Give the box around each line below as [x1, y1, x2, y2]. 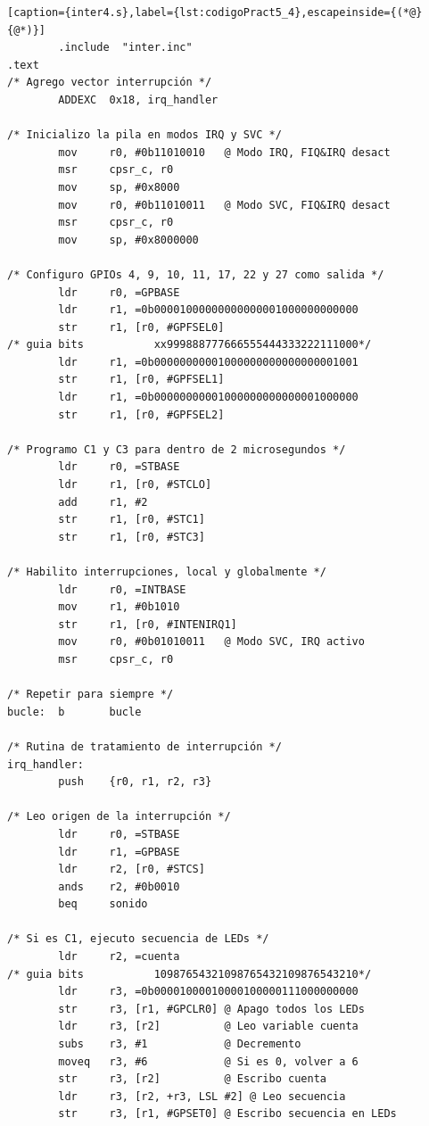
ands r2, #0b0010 [58, 880, 180, 893]
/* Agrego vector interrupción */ [7, 76, 212, 89]
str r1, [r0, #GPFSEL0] [58, 320, 225, 334]
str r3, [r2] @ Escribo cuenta [58, 1072, 326, 1086]
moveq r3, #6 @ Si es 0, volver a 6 [58, 1055, 359, 1068]
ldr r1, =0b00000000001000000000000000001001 [58, 355, 359, 368]
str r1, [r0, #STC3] [58, 530, 205, 543]
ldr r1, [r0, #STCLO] [58, 478, 212, 492]
